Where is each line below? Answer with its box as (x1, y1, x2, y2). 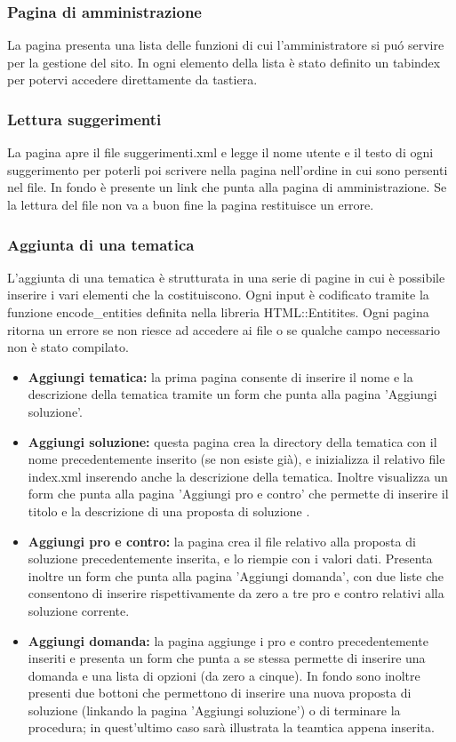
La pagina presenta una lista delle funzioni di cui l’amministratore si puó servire (7, 36, 444, 54)
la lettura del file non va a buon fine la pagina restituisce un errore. (7, 195, 374, 213)
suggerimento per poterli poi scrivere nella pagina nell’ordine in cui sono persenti (7, 160, 448, 179)
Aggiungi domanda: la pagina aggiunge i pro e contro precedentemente (28, 631, 428, 650)
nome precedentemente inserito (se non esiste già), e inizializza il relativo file (28, 450, 445, 468)
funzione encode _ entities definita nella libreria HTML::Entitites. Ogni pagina (7, 303, 429, 321)
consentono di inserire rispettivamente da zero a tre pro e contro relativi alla (28, 584, 444, 602)
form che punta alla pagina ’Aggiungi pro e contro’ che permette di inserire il (28, 484, 449, 503)
